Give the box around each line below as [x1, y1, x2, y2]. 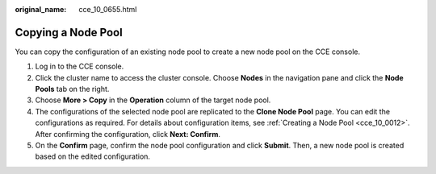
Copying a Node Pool [15, 25, 123, 39]
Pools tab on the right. [35, 85, 110, 94]
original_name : [15, 5, 67, 14]
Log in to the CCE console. [35, 61, 124, 72]
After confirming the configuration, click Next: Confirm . [35, 129, 221, 139]
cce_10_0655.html [78, 5, 137, 14]
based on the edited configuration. [35, 151, 151, 161]
